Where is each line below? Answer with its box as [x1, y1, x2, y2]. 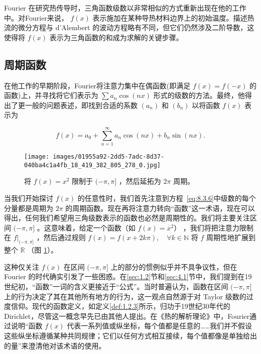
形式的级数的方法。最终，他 [153, 90, 245, 100]
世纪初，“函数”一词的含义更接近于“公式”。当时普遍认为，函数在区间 [4, 281, 228, 291]
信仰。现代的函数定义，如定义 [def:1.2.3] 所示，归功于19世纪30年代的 [11, 301, 230, 311]
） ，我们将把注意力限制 [174, 222, 253, 232]
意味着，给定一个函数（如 [51, 222, 136, 232]
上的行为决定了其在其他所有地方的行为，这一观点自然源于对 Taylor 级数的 [4, 291, 246, 301]
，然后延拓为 [118, 176, 161, 186]
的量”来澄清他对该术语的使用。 [4, 340, 106, 350]
